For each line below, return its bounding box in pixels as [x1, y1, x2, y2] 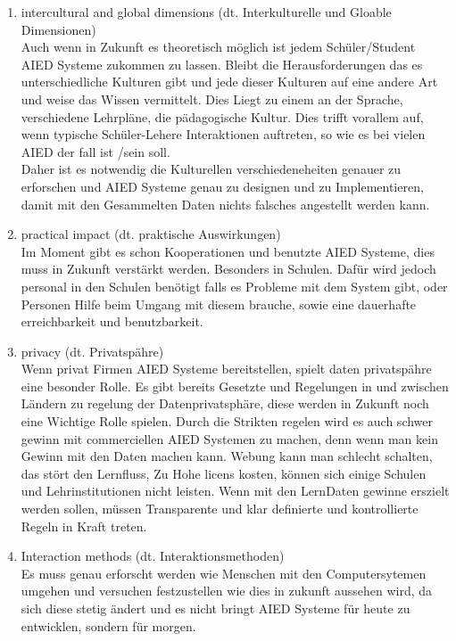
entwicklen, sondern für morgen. [21, 616, 196, 635]
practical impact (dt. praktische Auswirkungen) [21, 225, 281, 243]
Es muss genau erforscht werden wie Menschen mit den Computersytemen [21, 563, 427, 582]
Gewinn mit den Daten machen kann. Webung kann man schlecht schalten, [21, 447, 433, 465]
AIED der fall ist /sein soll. [21, 142, 170, 160]
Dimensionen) [21, 20, 96, 38]
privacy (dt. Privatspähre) [21, 341, 164, 360]
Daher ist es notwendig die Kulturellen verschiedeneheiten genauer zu [21, 160, 402, 178]
